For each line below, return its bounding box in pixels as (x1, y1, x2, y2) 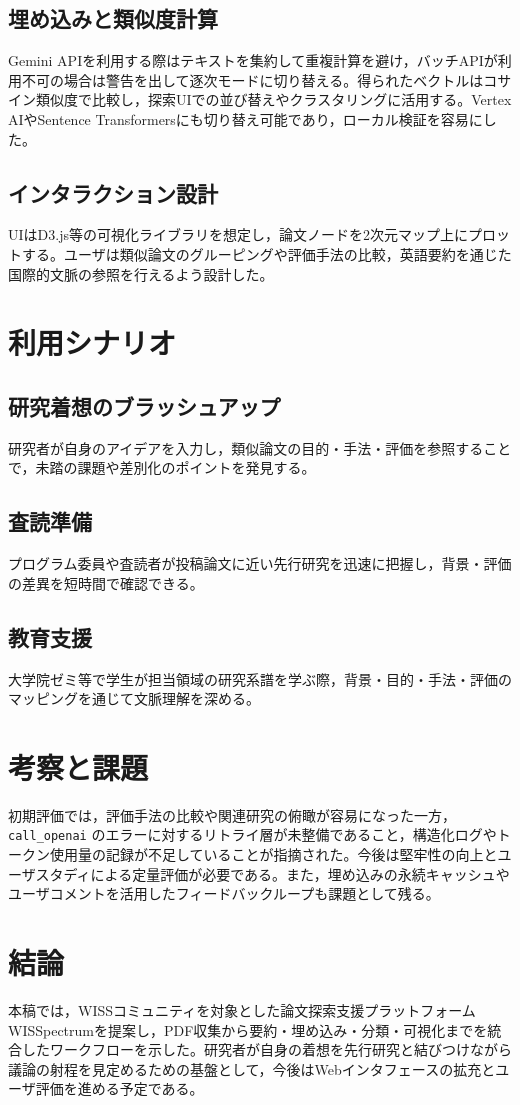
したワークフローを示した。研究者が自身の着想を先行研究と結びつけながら (21, 1039, 512, 1060)
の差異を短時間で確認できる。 (8, 572, 204, 593)
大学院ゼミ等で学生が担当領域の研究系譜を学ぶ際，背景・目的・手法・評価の (8, 668, 512, 689)
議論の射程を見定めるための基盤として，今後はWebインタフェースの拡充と (8, 1058, 496, 1079)
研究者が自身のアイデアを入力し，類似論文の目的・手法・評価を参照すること (8, 437, 512, 458)
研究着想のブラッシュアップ (8, 390, 281, 421)
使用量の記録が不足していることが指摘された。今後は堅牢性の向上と (49, 844, 498, 865)
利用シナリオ (8, 322, 177, 363)
